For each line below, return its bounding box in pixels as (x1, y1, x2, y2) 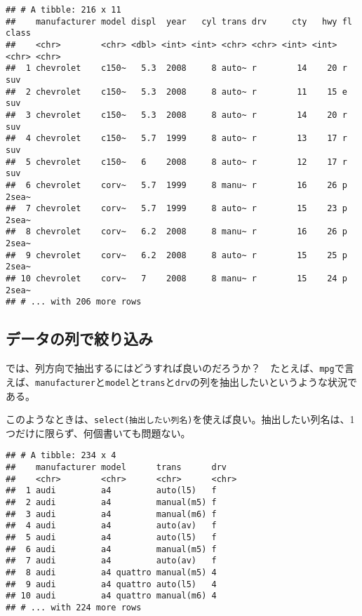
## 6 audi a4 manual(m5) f (6, 544, 217, 554)
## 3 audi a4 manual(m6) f (6, 509, 217, 519)
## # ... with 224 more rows (6, 602, 142, 612)
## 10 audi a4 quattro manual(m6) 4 (6, 591, 217, 601)
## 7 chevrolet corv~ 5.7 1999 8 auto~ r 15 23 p (6, 203, 347, 214)
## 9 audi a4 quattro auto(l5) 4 (6, 579, 217, 589)
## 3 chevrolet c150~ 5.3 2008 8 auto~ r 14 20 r (6, 109, 347, 120)
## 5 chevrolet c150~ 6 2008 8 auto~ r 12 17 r (6, 156, 347, 167)
